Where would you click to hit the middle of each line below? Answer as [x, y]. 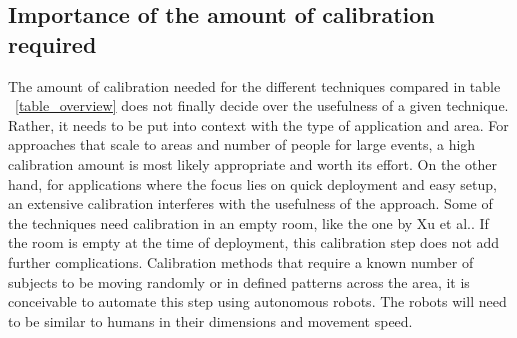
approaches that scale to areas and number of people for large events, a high [242, 144]
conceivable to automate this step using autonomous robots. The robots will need [257, 301]
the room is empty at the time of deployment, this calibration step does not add [254, 242]
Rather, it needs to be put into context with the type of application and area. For [258, 124]
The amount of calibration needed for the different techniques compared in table [254, 85]
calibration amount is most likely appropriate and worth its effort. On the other [252, 163]
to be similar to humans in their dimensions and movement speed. [210, 320]
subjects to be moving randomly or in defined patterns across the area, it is [239, 281]
